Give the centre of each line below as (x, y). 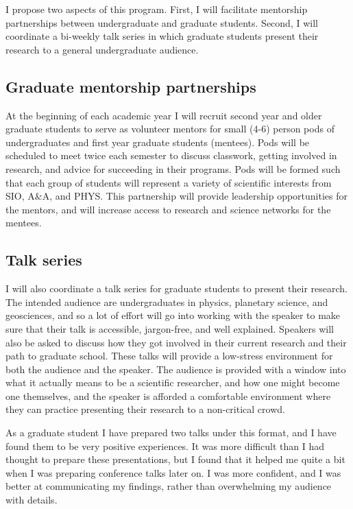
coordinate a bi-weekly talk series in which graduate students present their (162, 36)
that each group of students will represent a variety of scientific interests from (169, 182)
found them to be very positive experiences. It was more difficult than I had (165, 446)
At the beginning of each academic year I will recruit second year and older (164, 115)
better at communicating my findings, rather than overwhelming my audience (169, 486)
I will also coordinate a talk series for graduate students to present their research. (176, 288)
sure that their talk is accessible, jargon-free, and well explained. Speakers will (170, 328)
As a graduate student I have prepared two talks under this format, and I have (171, 433)
